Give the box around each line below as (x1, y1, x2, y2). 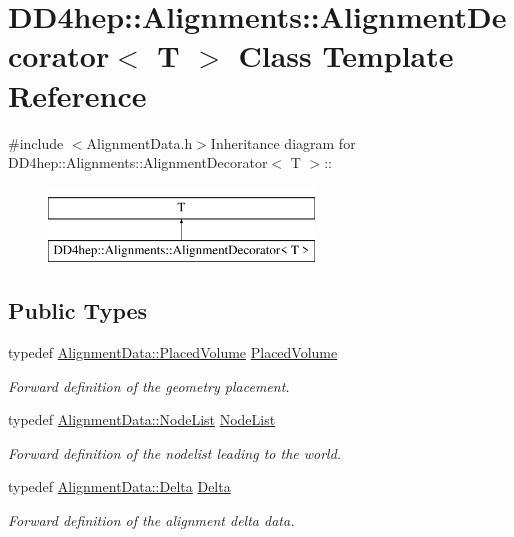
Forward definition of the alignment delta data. (8, 510, 295, 531)
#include (8, 132, 64, 153)
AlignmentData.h (86, 132, 193, 153)
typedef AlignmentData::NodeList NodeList (8, 409, 276, 430)
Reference (8, 74, 147, 115)
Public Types (8, 295, 148, 326)
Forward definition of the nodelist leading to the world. (8, 442, 342, 463)
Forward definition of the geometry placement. (8, 375, 290, 396)
